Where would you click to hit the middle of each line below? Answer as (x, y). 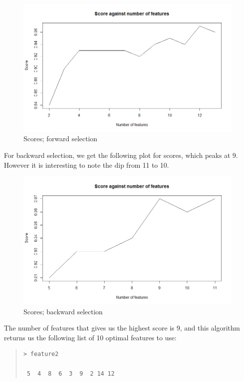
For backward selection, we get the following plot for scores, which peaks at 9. (121, 155)
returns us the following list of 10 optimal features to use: (90, 337)
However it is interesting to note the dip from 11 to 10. (86, 165)
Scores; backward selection (63, 311)
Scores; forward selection (61, 139)
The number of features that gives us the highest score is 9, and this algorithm (122, 328)
